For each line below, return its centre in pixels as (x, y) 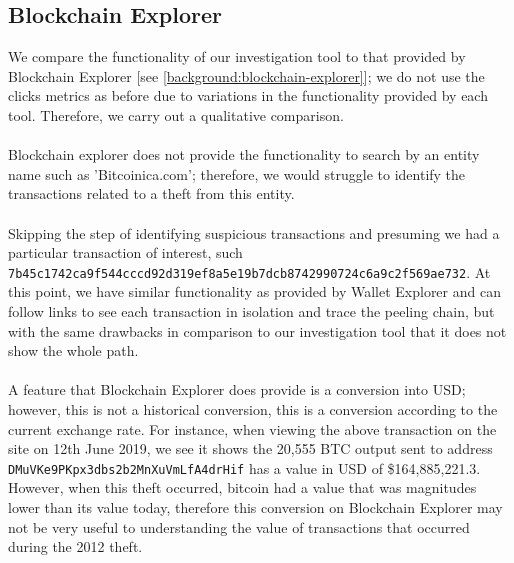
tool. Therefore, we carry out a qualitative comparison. (176, 114)
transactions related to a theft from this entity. (151, 193)
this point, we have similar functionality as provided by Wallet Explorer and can (254, 291)
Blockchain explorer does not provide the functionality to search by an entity (244, 154)
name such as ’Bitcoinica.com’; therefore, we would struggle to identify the (237, 173)
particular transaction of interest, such (125, 252)
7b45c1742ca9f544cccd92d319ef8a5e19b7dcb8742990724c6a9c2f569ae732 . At (249, 271)
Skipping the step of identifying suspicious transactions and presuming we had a (254, 232)
